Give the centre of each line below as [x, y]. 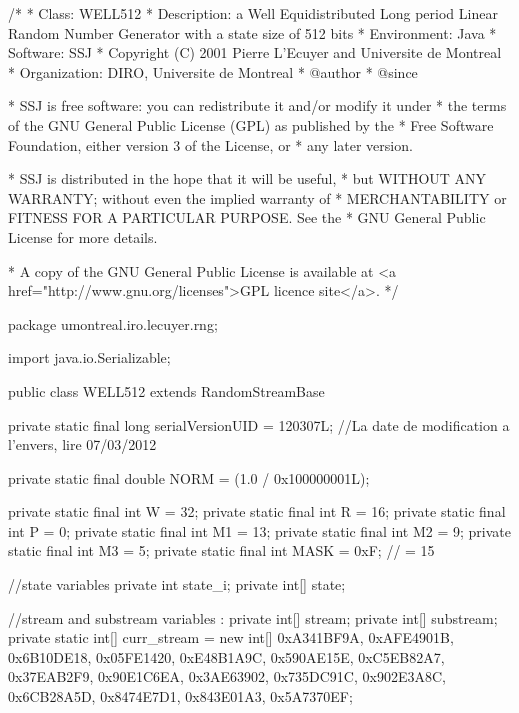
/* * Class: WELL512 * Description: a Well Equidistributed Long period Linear [253, 13]
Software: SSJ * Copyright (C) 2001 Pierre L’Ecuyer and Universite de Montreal [255, 52]
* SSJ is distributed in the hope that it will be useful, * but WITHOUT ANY [247, 178]
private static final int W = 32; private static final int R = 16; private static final [257, 511]
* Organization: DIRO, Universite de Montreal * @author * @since [213, 71]
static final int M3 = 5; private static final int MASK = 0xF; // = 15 [221, 550]
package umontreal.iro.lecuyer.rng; [113, 323]
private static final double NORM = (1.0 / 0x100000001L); [189, 477]
